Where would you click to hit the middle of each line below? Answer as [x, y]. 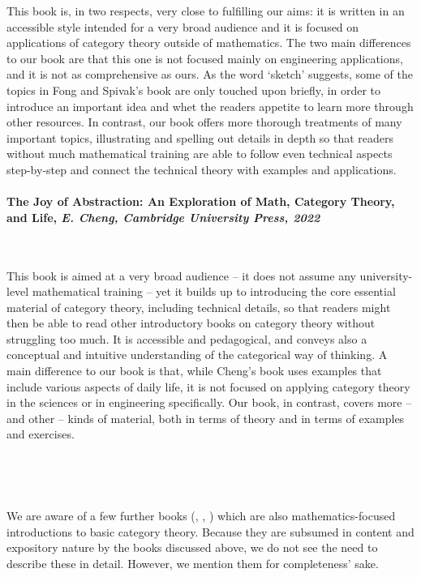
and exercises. [41, 434]
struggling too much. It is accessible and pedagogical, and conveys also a [187, 338]
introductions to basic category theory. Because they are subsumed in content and [210, 531]
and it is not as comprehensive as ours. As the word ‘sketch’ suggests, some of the [210, 74]
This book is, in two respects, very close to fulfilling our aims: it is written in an [206, 11]
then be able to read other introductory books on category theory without [191, 323]
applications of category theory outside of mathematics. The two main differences [209, 43]
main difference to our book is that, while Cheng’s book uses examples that [194, 371]
